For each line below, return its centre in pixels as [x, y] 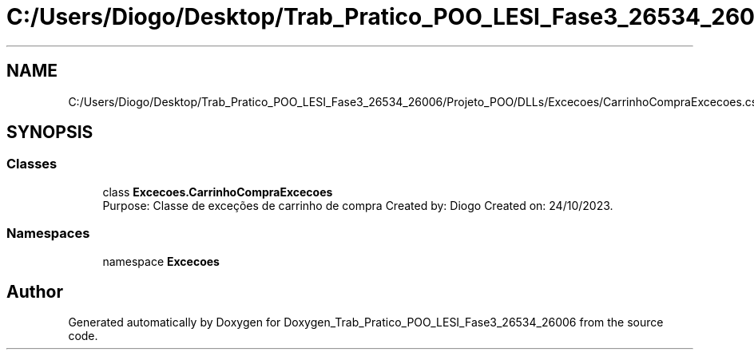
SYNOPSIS [50, 133]
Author [35, 291]
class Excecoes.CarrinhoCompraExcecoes [218, 192]
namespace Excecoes [161, 261]
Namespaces [48, 233]
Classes [32, 164]
